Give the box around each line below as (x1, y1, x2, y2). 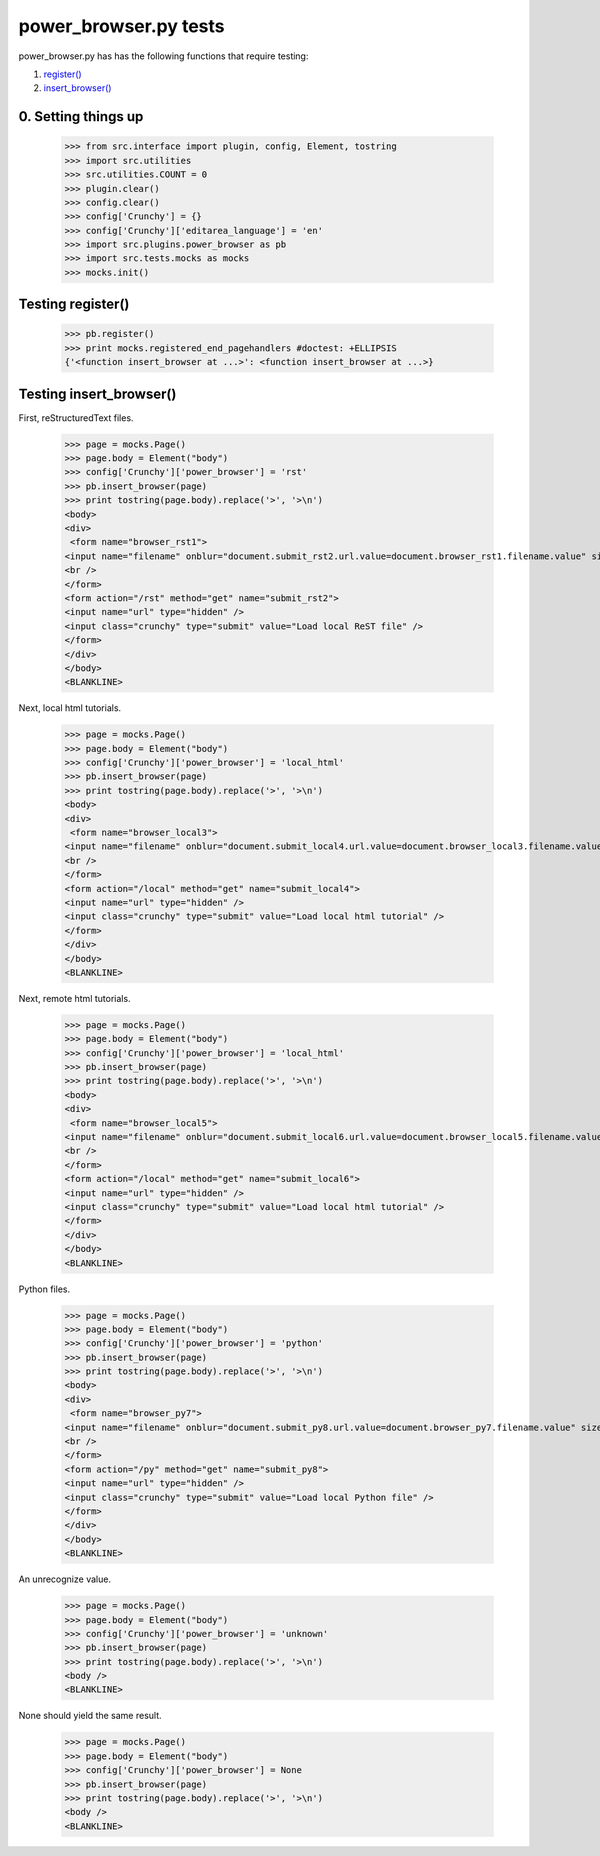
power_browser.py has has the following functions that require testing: (18, 50, 309, 62)
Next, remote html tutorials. (18, 992, 131, 1004)
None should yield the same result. (18, 1710, 162, 1722)
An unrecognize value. (18, 1573, 112, 1585)
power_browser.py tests (18, 15, 225, 37)
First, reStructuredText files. (18, 411, 134, 424)
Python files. (18, 1283, 71, 1295)
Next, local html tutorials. (18, 702, 122, 714)
